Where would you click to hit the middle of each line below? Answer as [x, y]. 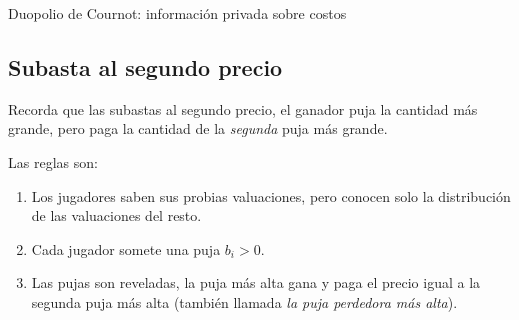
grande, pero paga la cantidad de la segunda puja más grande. [198, 128]
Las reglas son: [53, 161]
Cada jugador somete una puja [126, 248]
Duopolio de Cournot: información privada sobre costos [177, 13]
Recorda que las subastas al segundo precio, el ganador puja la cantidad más [243, 108]
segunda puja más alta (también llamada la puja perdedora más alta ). [244, 301]
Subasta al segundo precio [145, 66]
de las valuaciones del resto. [116, 215]
